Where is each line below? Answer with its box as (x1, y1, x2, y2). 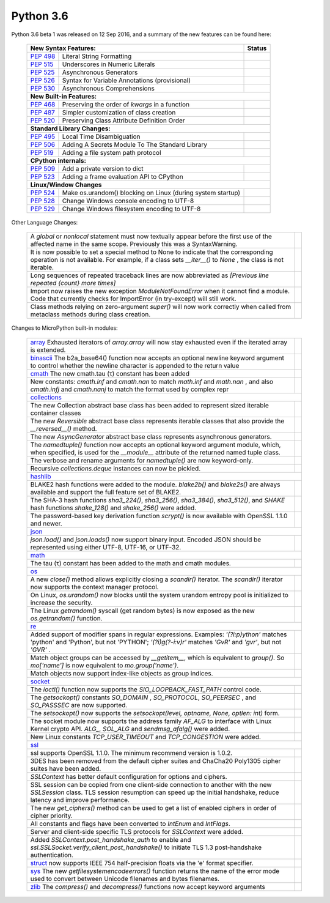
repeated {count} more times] (30, 279, 116, 288)
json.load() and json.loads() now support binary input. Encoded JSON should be (30, 535, 262, 544)
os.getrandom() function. (30, 614, 103, 622)
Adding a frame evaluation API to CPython (62, 172, 183, 180)
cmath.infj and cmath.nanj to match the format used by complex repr (30, 385, 229, 393)
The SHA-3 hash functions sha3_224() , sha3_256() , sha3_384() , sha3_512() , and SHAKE (30, 496, 285, 504)
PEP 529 (30, 204, 55, 213)
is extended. (30, 346, 66, 354)
